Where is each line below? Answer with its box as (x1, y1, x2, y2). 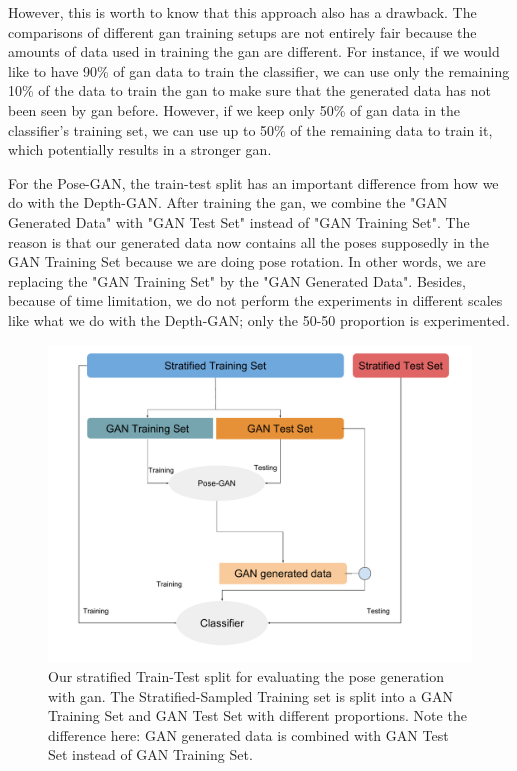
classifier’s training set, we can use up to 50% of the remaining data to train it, (8, 119, 493, 140)
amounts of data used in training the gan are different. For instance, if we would (8, 41, 500, 62)
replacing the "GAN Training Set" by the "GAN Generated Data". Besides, (8, 270, 466, 291)
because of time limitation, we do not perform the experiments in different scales (8, 290, 503, 311)
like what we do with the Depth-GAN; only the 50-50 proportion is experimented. (8, 309, 510, 330)
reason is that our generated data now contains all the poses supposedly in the (8, 231, 489, 252)
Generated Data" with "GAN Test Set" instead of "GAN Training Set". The (8, 211, 470, 232)
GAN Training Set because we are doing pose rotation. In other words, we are (8, 251, 486, 272)
